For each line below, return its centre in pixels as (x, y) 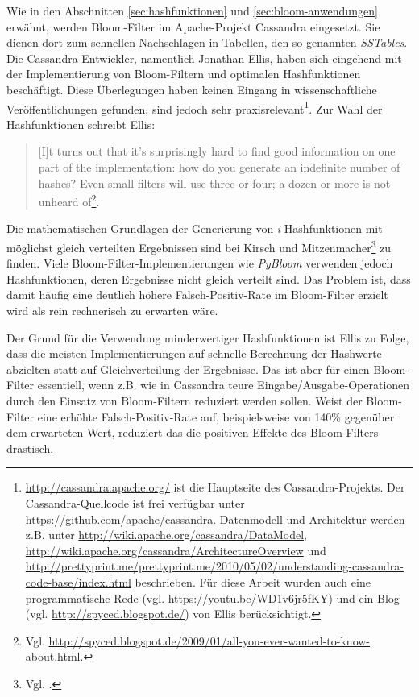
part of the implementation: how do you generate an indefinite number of (219, 167)
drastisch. (30, 448)
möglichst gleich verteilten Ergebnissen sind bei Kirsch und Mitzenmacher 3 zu (199, 246)
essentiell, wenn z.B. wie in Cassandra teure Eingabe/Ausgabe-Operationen (224, 385)
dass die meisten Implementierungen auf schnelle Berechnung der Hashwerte (194, 353)
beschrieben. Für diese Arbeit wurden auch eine (253, 581)
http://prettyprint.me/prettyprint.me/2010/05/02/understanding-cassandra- (214, 566)
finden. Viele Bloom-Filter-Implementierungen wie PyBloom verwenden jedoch (200, 263)
